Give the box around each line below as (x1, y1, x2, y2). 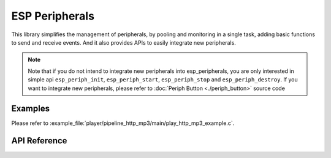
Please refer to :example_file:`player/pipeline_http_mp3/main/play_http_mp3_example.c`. (11, 119, 235, 127)
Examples (11, 103, 50, 114)
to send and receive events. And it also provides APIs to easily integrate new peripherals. (11, 39, 236, 46)
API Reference (11, 135, 67, 146)
